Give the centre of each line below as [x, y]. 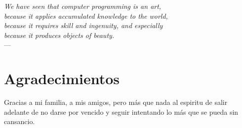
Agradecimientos [62, 79]
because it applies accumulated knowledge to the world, [86, 16]
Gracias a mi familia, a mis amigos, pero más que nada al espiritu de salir [116, 102]
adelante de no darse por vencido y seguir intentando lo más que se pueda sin [121, 112]
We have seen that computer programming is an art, [83, 6]
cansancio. [20, 121]
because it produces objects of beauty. [59, 35]
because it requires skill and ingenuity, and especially [83, 25]
